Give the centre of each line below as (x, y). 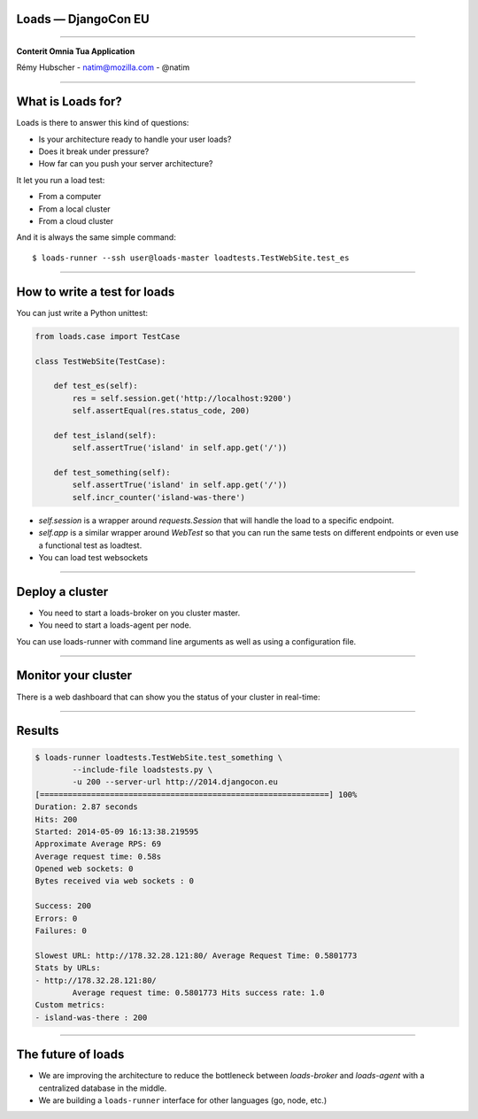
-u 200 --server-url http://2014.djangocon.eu (175, 782)
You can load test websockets (93, 557)
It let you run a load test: (61, 180)
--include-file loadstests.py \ (142, 769)
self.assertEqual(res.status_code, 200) (161, 411)
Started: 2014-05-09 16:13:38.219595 (117, 831)
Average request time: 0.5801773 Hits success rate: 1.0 (198, 992)
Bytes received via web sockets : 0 (115, 881)
